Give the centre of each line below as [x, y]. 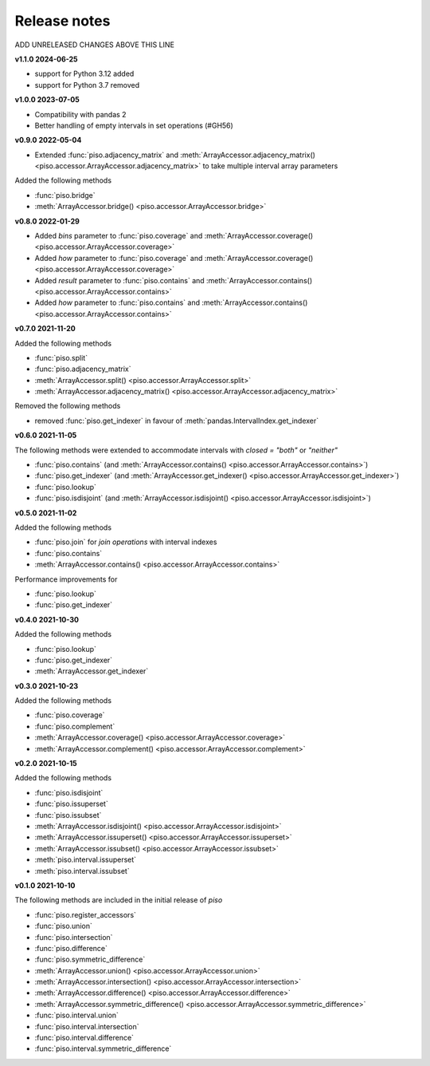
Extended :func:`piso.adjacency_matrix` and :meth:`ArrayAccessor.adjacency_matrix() [175, 155]
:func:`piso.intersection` [74, 937]
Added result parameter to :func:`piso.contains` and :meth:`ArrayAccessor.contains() [174, 280]
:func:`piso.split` [61, 357]
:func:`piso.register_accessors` [86, 914]
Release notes [63, 21]
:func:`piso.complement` [75, 726]
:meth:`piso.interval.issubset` [82, 871]
